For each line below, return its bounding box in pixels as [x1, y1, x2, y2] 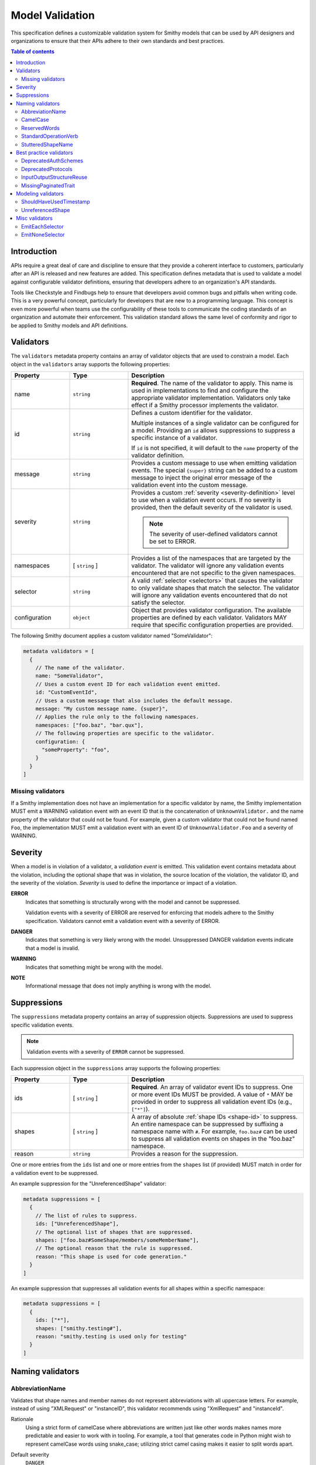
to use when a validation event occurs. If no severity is [131, 496, 281, 504]
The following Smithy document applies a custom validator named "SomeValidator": [11, 632, 213, 639]
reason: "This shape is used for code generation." [35, 1253, 187, 1260]
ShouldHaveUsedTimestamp [21, 198, 90, 205]
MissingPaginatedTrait [21, 182, 75, 189]
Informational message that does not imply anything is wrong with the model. [25, 982, 212, 990]
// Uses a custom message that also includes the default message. [35, 697, 233, 704]
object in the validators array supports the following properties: [11, 360, 170, 367]
